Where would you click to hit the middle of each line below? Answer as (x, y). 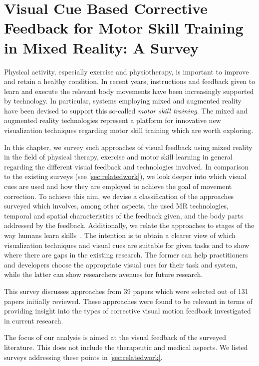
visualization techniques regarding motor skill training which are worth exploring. (129, 130)
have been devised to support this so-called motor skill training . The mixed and (126, 110)
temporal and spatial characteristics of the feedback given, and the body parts (124, 215)
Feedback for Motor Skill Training (124, 28)
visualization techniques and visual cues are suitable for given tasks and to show (127, 245)
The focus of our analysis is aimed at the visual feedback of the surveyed (115, 337)
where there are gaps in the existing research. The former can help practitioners (126, 255)
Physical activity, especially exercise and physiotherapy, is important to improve (127, 71)
